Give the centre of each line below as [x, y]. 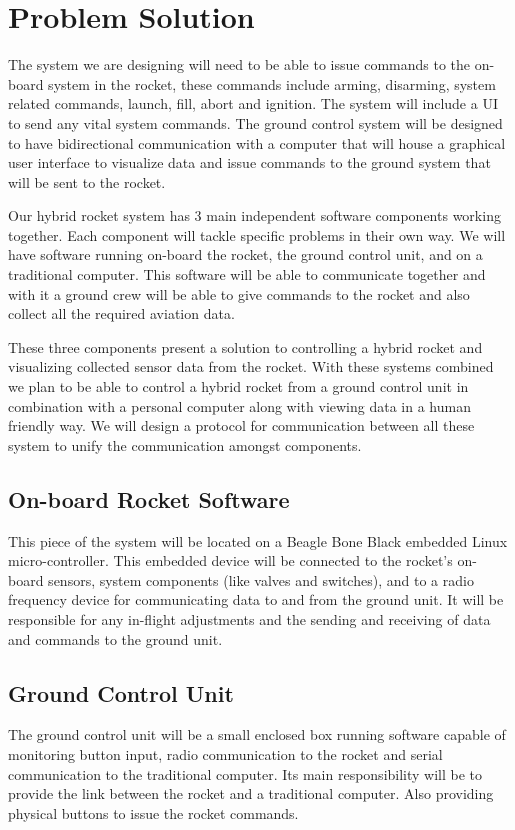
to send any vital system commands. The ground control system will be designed [255, 122]
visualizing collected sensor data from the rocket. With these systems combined [251, 366]
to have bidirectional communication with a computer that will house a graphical [257, 142]
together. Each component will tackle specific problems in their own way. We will [257, 234]
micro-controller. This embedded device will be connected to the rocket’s [230, 560]
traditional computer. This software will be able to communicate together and [247, 274]
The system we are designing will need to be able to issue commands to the [239, 64]
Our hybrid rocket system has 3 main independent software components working [254, 215]
